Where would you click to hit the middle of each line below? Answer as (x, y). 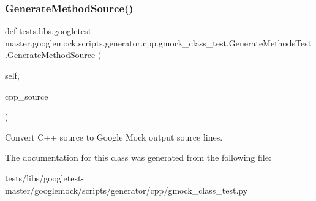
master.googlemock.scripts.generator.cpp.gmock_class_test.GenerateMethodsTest (158, 42)
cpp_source (27, 96)
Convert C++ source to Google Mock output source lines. (114, 137)
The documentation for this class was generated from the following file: (138, 157)
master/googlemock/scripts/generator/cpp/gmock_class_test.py (126, 190)
